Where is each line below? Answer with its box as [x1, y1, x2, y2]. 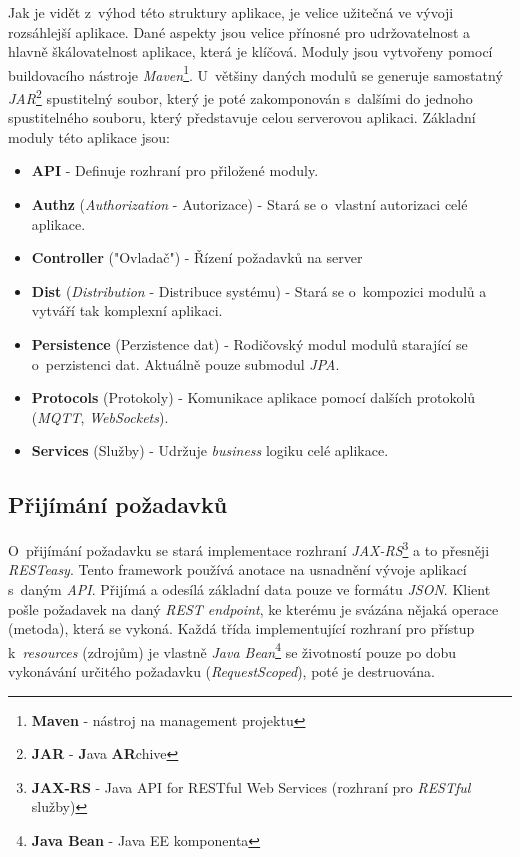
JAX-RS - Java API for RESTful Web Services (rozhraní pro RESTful [31, 776, 471, 797]
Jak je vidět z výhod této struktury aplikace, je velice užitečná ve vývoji [8, 2, 454, 22]
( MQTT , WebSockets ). [31, 406, 169, 427]
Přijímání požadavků [8, 489, 228, 520]
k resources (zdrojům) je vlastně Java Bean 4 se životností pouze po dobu [8, 638, 457, 662]
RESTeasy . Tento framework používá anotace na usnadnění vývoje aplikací [8, 559, 467, 580]
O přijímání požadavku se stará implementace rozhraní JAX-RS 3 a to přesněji [8, 537, 490, 560]
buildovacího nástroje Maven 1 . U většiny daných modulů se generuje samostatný [8, 61, 503, 85]
